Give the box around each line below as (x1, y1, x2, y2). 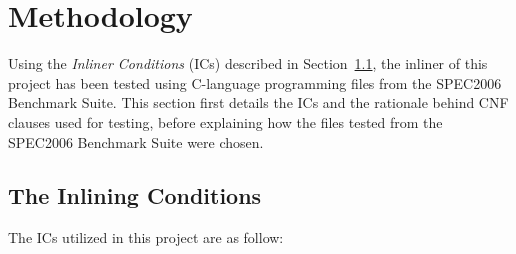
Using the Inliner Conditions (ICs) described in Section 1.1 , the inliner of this (8, 53, 488, 74)
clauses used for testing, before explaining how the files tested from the (8, 111, 443, 132)
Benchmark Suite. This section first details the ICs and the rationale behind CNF (8, 92, 509, 113)
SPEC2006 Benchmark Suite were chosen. (8, 131, 264, 152)
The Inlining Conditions (8, 180, 262, 211)
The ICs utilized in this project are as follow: (8, 227, 284, 248)
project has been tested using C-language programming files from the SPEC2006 (8, 72, 502, 93)
